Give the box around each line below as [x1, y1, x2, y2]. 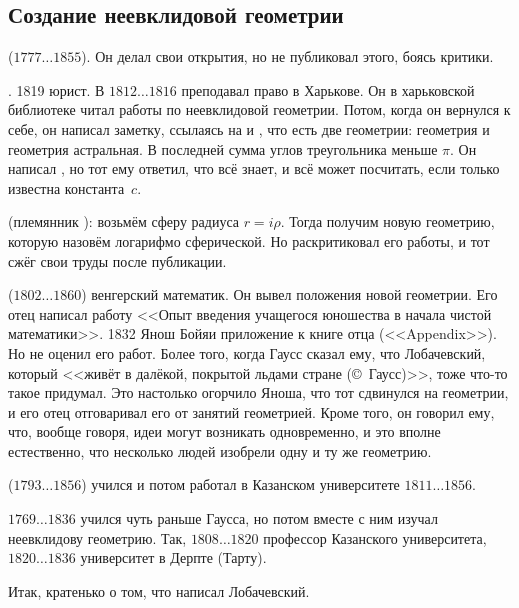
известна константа [8, 177, 125, 198]
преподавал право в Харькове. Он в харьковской [181, 79, 475, 100]
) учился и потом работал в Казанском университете [81, 474, 400, 495]
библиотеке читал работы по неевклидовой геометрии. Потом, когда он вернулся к [8, 99, 511, 120]
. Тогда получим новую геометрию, [280, 211, 495, 232]
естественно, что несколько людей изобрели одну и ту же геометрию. [8, 440, 432, 461]
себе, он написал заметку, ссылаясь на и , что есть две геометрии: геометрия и [8, 118, 490, 139]
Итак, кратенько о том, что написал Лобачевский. [8, 580, 310, 601]
